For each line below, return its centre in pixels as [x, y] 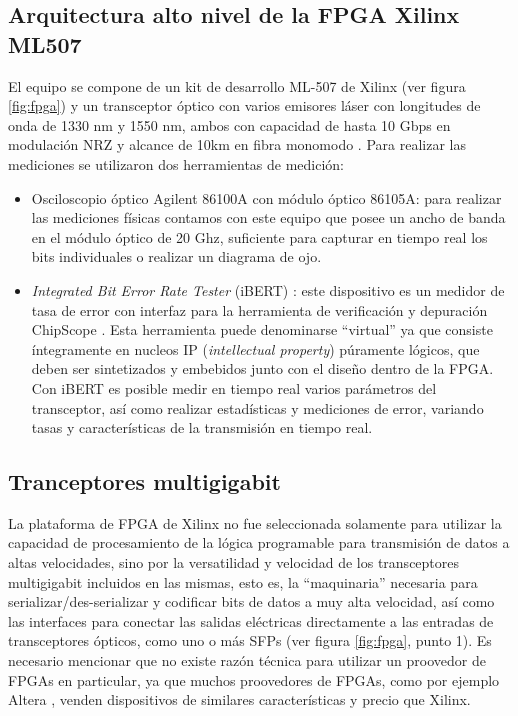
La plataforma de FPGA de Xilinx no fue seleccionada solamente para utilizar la [255, 522]
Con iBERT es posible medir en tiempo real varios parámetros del [234, 387]
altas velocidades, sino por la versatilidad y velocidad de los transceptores [234, 562]
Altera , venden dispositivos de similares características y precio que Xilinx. [239, 699]
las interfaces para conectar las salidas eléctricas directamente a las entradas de [251, 620]
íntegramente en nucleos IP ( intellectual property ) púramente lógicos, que [255, 348]
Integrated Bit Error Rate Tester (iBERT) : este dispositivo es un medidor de [268, 289]
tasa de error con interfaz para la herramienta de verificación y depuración [259, 309]
